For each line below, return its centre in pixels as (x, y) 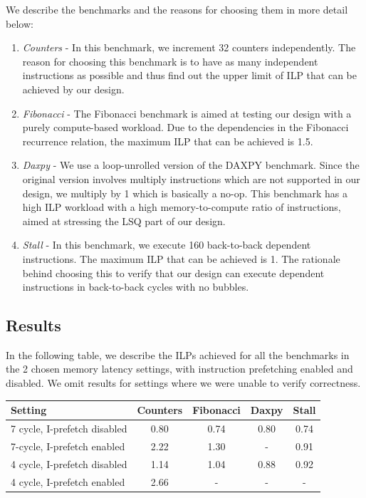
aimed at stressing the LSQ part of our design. (124, 221)
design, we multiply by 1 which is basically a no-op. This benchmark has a (185, 193)
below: (20, 23)
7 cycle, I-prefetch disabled (69, 429)
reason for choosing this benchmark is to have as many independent (170, 61)
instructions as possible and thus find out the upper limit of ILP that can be (189, 75)
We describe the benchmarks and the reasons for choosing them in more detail (177, 9)
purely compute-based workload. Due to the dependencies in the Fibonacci (185, 127)
